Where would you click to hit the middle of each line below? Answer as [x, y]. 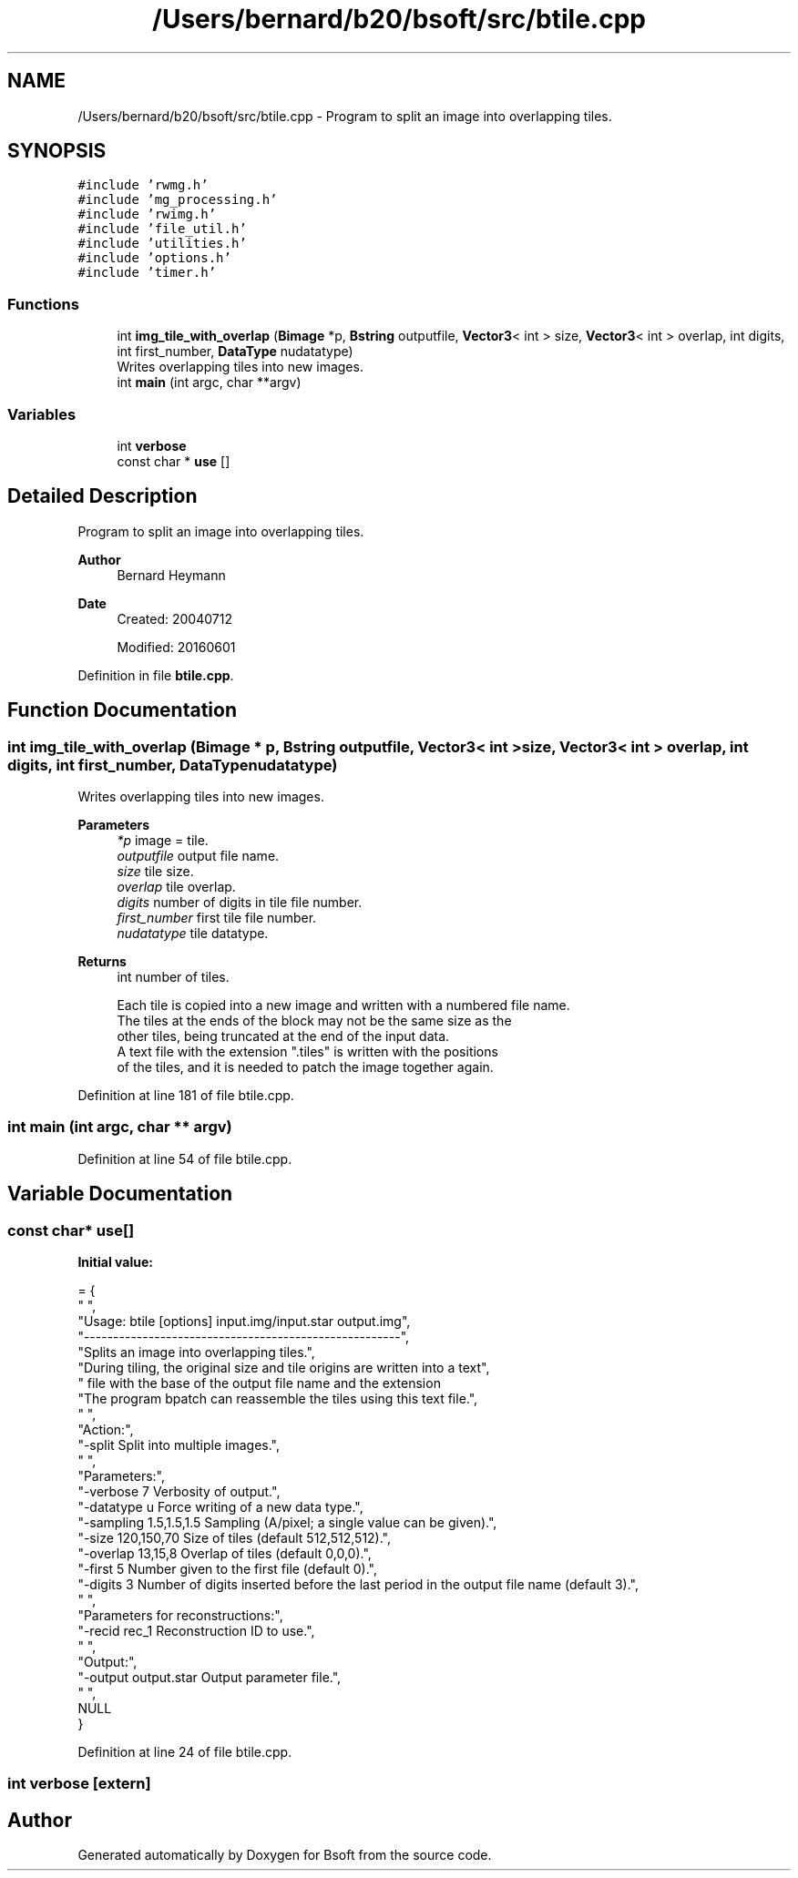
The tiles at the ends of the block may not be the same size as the [314, 1021]
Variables [42, 414]
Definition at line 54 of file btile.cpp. [185, 1158]
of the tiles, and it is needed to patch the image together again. [305, 1067]
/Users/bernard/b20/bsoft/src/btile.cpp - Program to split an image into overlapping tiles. [345, 116]
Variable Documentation [120, 1194]
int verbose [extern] [79, 1784]
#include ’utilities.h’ [162, 244]
